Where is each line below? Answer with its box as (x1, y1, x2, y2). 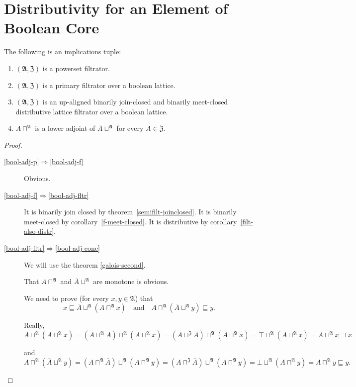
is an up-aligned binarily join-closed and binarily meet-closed (42, 97, 228, 107)
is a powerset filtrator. (42, 63, 110, 73)
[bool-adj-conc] (55, 243, 100, 253)
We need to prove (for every (24, 292, 109, 303)
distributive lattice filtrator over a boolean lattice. (15, 106, 168, 116)
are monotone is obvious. (93, 276, 169, 287)
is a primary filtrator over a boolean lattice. (42, 80, 176, 90)
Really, (24, 320, 45, 330)
